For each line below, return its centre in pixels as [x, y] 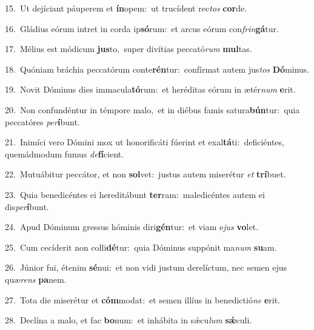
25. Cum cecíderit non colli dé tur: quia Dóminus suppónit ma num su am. [141, 247]
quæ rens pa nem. [36, 279]
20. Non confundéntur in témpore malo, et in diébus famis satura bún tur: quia [152, 109]
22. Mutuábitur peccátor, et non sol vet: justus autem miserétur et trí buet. [145, 174]
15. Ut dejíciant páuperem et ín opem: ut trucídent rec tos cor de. [126, 8]
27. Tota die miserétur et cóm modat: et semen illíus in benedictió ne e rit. [142, 299]
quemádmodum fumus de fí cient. [65, 153]
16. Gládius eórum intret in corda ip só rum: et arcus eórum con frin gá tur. [142, 28]
